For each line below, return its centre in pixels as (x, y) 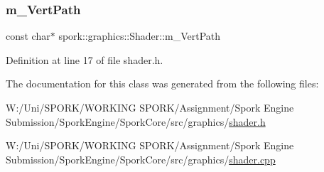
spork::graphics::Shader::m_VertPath (140, 36)
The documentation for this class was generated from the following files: (162, 84)
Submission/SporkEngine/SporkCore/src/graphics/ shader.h (136, 121)
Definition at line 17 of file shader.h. (85, 59)
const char (28, 36)
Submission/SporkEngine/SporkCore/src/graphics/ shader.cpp (141, 159)
